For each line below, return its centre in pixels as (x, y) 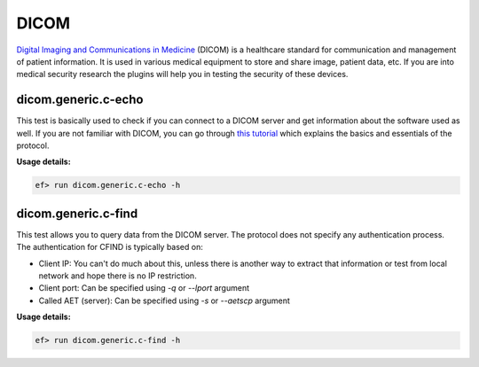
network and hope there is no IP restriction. (118, 276)
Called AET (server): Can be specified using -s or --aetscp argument (164, 301)
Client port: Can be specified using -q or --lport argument (144, 288)
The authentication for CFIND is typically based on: (110, 247)
